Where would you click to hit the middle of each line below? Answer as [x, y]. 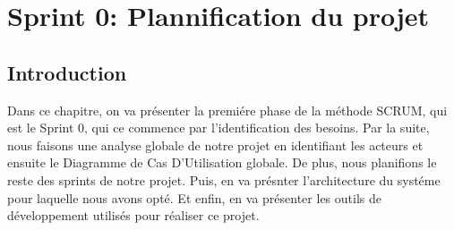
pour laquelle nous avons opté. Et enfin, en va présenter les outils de [194, 197]
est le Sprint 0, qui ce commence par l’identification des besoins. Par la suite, [218, 128]
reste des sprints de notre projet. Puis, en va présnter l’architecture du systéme [224, 179]
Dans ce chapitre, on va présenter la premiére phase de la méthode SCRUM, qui [227, 110]
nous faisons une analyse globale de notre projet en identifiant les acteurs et [215, 145]
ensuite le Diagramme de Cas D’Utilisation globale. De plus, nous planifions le [222, 162]
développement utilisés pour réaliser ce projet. [133, 215]
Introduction [67, 72]
